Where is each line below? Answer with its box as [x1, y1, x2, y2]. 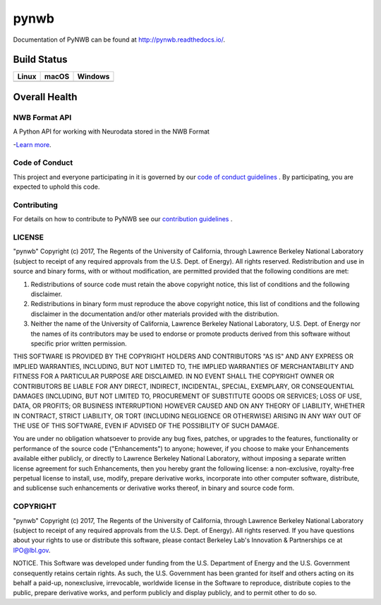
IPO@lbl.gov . [13, 546, 51, 554]
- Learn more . [13, 140, 52, 148]
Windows [77, 71, 110, 81]
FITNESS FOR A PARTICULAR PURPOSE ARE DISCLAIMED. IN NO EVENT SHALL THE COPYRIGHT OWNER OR [13, 372, 334, 381]
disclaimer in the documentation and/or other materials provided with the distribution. [30, 310, 279, 318]
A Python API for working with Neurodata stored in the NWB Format [13, 127, 210, 136]
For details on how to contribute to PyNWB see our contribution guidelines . [13, 215, 233, 223]
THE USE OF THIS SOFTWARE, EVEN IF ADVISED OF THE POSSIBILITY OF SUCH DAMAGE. [13, 421, 280, 430]
